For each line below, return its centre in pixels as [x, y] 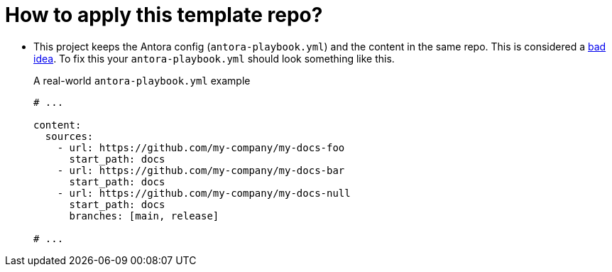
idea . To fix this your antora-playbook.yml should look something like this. [214, 58]
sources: [69, 136]
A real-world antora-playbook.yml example [142, 80]
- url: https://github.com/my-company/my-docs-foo [201, 147]
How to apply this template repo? [164, 15]
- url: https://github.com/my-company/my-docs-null [204, 193]
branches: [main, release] [144, 216]
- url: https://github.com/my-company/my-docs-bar [201, 170]
